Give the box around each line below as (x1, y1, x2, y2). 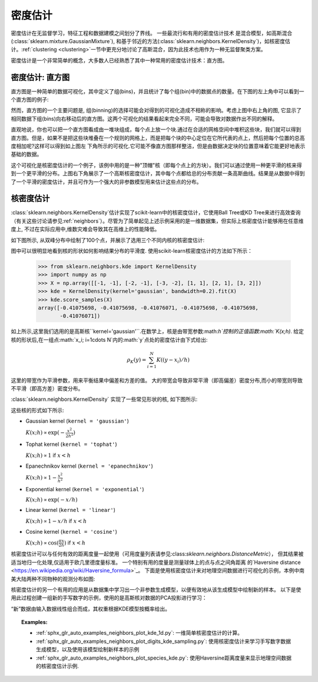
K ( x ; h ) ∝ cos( (25, 539, 59, 546)
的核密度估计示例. (36, 663, 79, 670)
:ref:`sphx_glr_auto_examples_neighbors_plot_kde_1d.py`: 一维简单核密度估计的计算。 (36, 629, 243, 637)
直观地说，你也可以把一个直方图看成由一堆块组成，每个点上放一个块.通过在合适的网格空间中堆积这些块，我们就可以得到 (11, 126, 302, 133)
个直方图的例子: (11, 96, 49, 103)
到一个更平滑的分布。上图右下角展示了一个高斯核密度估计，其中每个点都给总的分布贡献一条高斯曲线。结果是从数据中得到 (11, 170, 305, 177)
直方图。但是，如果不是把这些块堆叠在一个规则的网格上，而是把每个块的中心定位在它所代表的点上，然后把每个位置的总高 (11, 134, 305, 141)
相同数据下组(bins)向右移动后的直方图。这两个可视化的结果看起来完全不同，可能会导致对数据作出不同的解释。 (11, 115, 278, 122)
